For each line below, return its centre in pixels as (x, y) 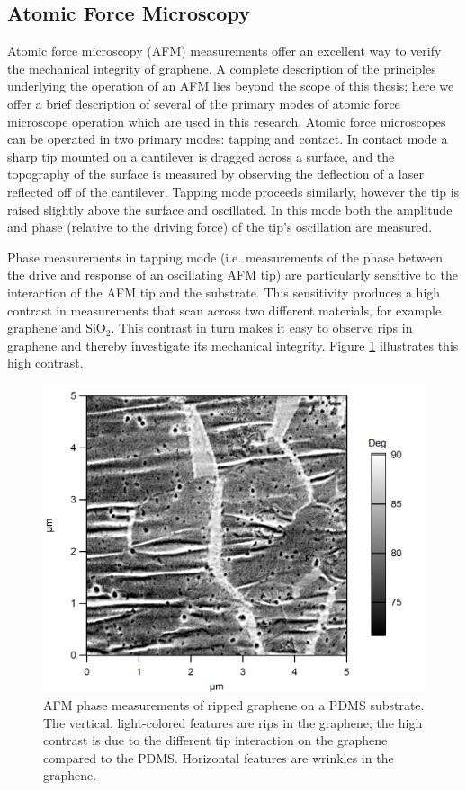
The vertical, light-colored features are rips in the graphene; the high (233, 722)
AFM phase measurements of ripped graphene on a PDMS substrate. (234, 704)
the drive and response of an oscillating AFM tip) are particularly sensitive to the (233, 275)
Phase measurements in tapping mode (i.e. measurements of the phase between (225, 257)
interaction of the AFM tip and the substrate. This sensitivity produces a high (224, 292)
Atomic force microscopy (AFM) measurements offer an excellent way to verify (224, 51)
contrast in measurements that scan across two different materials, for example (224, 310)
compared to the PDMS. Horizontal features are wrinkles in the (219, 757)
